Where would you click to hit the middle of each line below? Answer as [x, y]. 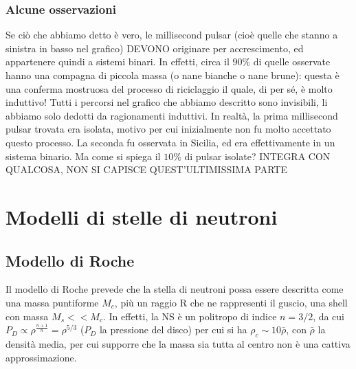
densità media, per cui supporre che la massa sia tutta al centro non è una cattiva [178, 343]
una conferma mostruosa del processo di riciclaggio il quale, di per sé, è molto [169, 88]
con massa [27, 316]
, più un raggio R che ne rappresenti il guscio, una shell [231, 302]
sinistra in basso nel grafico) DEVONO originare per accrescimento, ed [155, 48]
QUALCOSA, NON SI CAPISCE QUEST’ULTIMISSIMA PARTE [146, 169]
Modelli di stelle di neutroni [142, 216]
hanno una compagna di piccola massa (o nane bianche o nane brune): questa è [173, 75]
